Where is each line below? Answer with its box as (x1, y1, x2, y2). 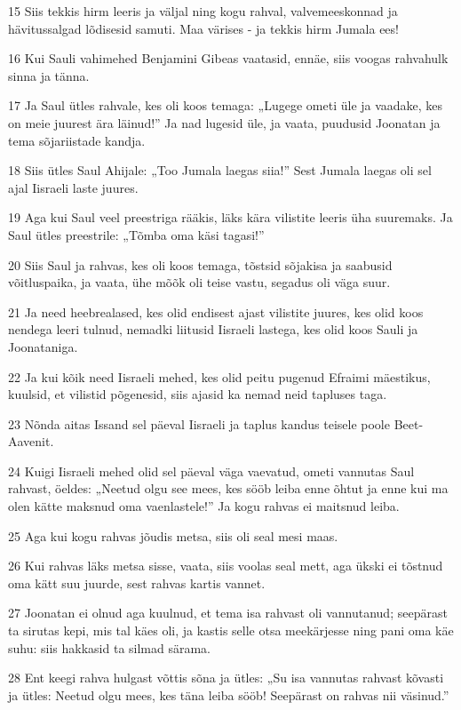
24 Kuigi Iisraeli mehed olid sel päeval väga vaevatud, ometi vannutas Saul (8, 461, 415, 480)
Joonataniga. (8, 337, 78, 355)
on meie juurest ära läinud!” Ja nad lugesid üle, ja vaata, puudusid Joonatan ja (8, 113, 441, 132)
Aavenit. (8, 432, 54, 451)
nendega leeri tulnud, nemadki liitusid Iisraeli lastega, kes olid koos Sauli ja (8, 320, 418, 339)
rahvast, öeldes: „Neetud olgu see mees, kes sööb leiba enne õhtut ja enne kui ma (8, 479, 449, 498)
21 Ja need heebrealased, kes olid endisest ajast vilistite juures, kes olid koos (8, 302, 424, 321)
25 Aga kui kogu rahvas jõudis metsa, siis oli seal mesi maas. (8, 526, 338, 545)
